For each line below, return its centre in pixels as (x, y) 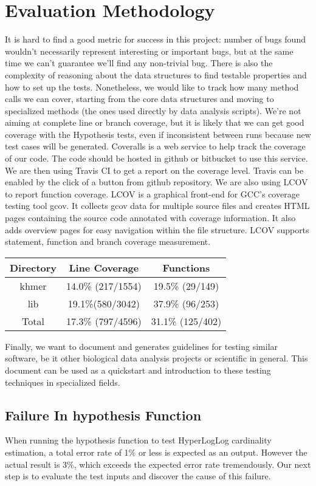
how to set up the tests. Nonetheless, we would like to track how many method (152, 87)
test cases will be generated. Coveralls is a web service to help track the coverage (155, 146)
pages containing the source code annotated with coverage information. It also (150, 218)
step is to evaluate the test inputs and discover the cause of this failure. (138, 476)
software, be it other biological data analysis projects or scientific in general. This (156, 358)
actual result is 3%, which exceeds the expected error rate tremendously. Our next (158, 464)
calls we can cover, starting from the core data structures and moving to (139, 99)
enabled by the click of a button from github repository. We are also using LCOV (156, 182)
